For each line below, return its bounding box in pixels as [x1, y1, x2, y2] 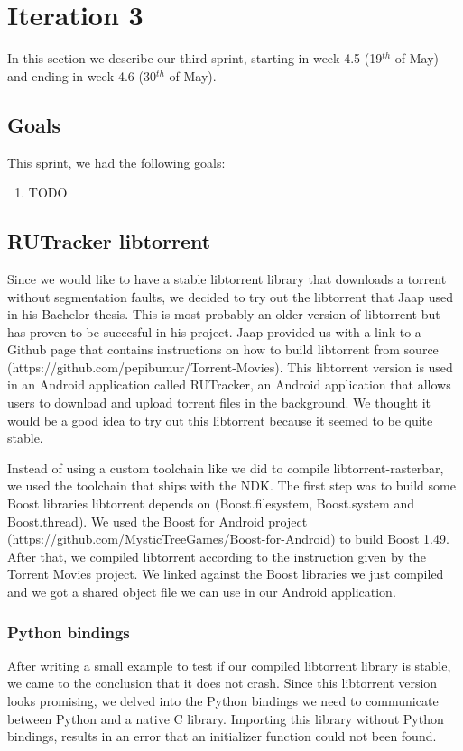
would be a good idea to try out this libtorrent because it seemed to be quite [7, 410, 433, 429]
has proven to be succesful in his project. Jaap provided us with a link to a [7, 322, 421, 341]
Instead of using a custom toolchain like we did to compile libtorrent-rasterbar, [7, 458, 444, 477]
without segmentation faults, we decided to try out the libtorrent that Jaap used [7, 287, 454, 306]
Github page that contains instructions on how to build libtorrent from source [7, 340, 439, 359]
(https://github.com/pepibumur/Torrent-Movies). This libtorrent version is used [7, 357, 453, 376]
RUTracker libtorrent [7, 227, 211, 255]
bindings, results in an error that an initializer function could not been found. [7, 727, 437, 746]
